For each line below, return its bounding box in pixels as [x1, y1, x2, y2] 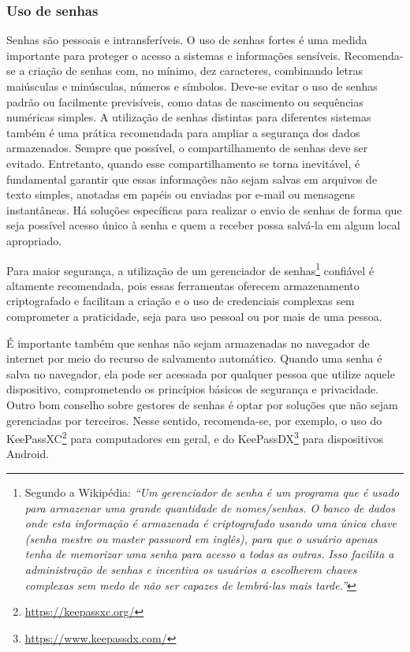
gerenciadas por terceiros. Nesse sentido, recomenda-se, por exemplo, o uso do [6, 412, 382, 428]
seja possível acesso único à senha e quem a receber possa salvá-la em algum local [6, 217, 401, 233]
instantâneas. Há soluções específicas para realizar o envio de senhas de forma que [6, 201, 402, 218]
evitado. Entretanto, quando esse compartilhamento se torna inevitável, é [6, 155, 360, 171]
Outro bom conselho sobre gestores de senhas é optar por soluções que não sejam [6, 396, 398, 412]
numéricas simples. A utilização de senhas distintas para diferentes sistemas [6, 109, 371, 125]
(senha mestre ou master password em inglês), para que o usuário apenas [24, 530, 378, 546]
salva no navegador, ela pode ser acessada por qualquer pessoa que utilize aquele [6, 365, 395, 382]
